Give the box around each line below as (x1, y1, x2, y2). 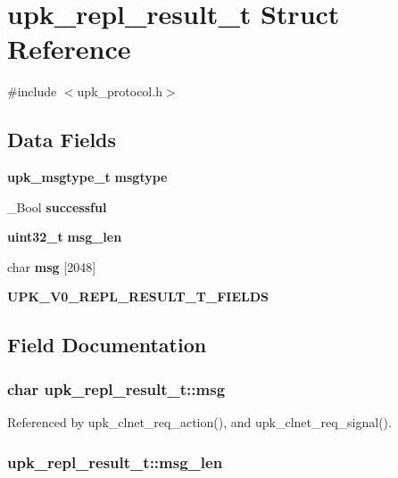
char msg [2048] (7, 257, 96, 276)
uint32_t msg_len (7, 227, 122, 246)
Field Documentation (7, 331, 207, 358)
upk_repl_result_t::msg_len (7, 450, 223, 473)
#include (7, 82, 57, 101)
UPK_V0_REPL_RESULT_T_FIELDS (7, 287, 269, 306)
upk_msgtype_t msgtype (7, 168, 168, 186)
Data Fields (7, 126, 117, 153)
